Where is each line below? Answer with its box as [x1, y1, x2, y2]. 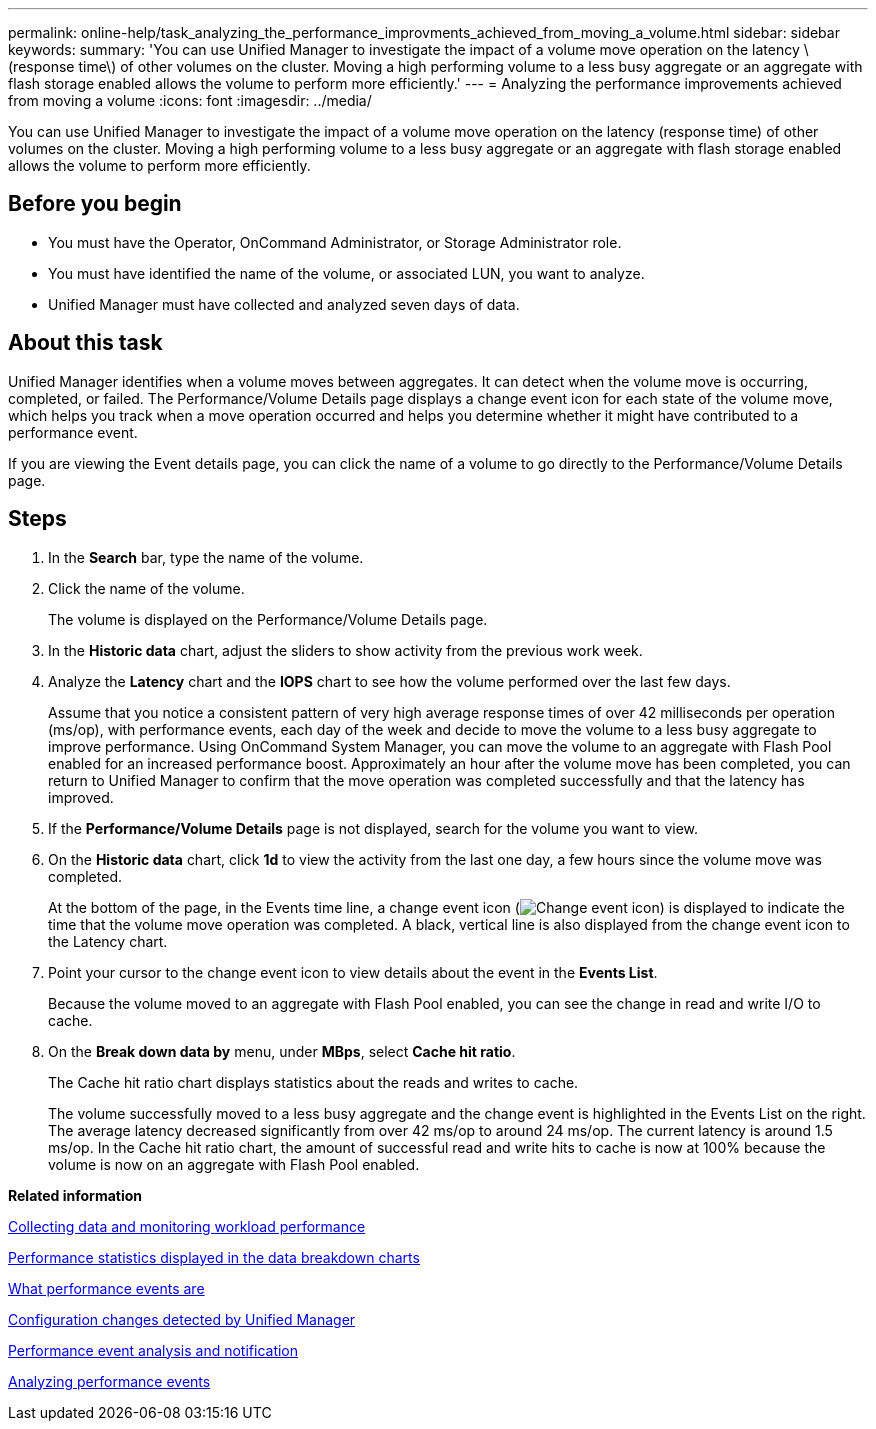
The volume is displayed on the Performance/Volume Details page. [48, 610, 488, 628]
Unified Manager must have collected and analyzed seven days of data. [48, 295, 520, 313]
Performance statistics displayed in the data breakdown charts [8, 1248, 420, 1266]
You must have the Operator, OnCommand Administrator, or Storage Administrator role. [48, 233, 622, 251]
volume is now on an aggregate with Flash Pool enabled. [48, 1155, 420, 1173]
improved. [48, 788, 114, 806]
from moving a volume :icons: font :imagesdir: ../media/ [8, 92, 372, 109]
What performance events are [8, 1279, 205, 1297]
